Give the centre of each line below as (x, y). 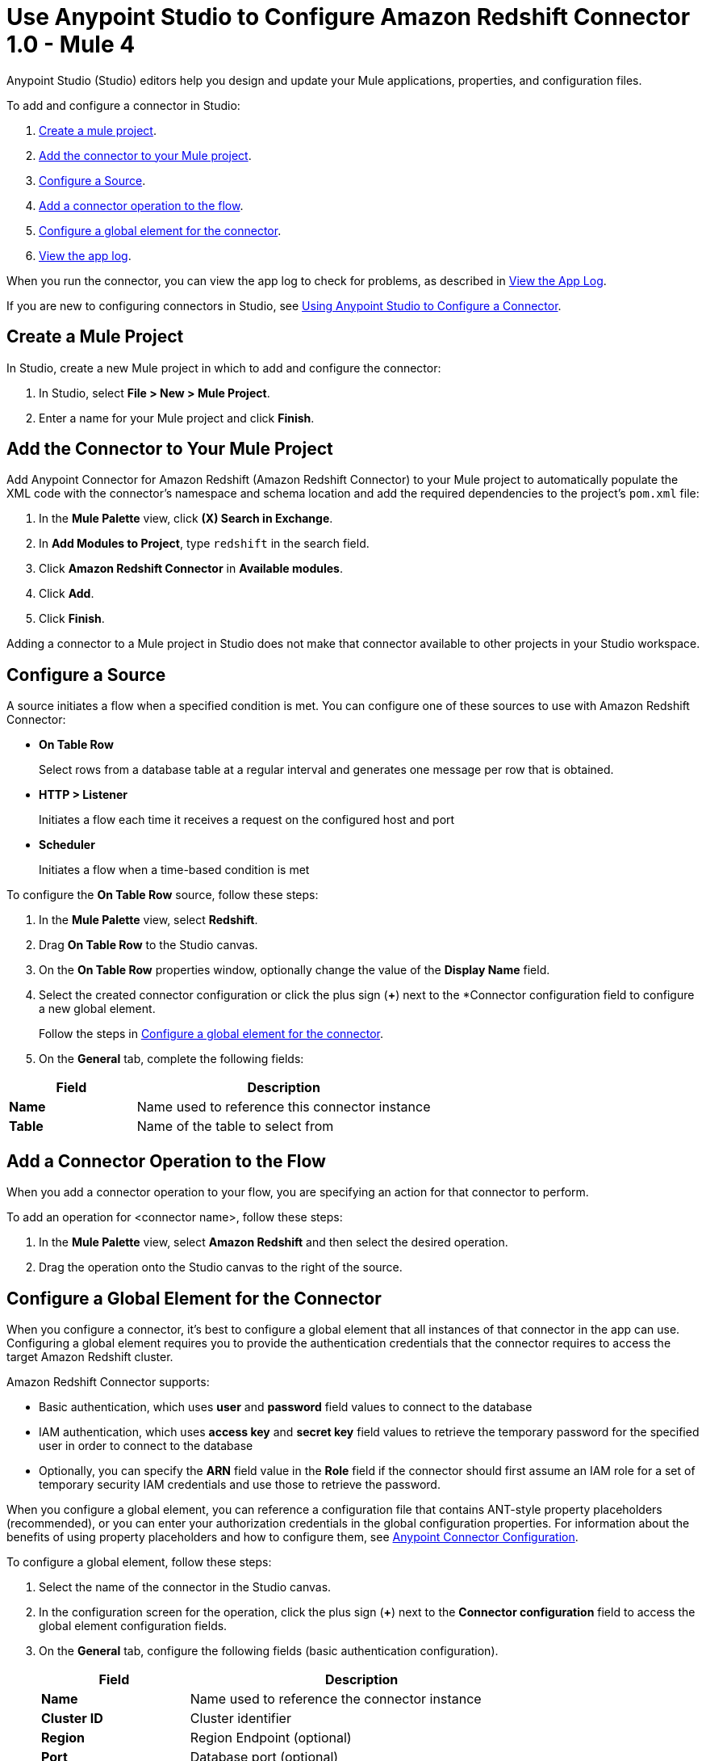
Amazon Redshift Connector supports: (108, 1381)
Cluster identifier (240, 1718)
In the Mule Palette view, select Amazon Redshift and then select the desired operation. (274, 1242)
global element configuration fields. (133, 1625)
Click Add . (67, 594)
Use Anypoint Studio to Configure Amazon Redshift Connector (349, 17)
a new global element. (97, 1009)
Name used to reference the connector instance (336, 1698)
